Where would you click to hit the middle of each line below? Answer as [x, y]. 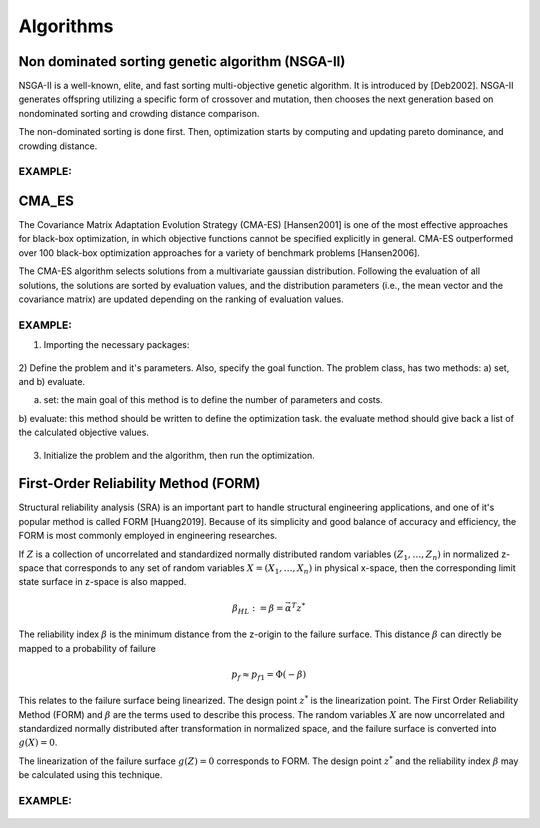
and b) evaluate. [51, 381]
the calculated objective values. [84, 432]
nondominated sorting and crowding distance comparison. [139, 113]
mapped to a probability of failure [87, 648]
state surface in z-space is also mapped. [102, 582]
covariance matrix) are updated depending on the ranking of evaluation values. [181, 299]
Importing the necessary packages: [116, 345]
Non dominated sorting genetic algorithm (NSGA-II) [182, 61]
